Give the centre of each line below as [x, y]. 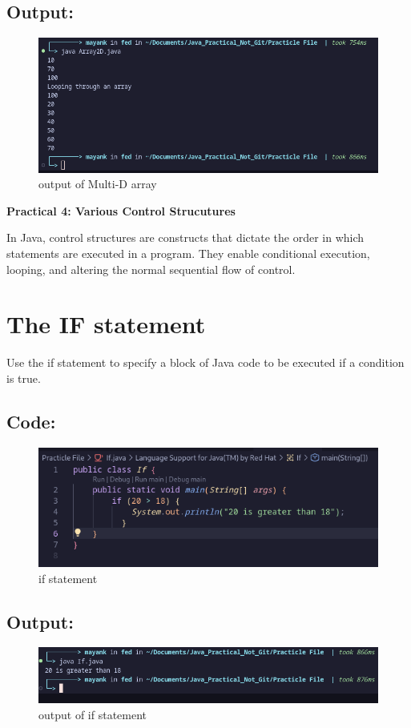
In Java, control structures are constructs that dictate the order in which [185, 237]
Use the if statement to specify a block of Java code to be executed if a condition [205, 362]
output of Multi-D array [98, 184]
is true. [24, 378]
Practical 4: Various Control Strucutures [121, 210]
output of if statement [93, 714]
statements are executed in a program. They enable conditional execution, [188, 253]
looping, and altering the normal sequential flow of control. [151, 269]
